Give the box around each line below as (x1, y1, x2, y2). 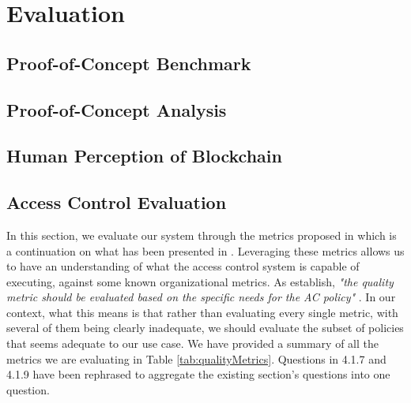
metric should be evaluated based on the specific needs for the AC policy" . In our (6, 289, 396, 305)
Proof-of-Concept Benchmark (6, 50, 251, 75)
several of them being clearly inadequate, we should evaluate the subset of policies (6, 319, 404, 336)
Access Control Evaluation (6, 190, 227, 215)
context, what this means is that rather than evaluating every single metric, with (6, 304, 398, 320)
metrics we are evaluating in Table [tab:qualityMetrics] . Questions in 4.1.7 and (6, 350, 386, 367)
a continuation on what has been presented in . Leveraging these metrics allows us (6, 242, 405, 259)
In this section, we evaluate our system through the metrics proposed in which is (6, 226, 397, 243)
